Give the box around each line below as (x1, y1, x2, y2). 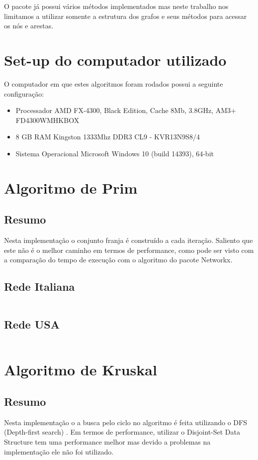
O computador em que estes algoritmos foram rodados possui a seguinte (4, 78, 223, 89)
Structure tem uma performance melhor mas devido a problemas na (4, 437, 211, 447)
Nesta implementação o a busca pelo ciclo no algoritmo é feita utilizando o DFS (4, 417, 247, 427)
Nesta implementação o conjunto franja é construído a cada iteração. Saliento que (4, 235, 253, 245)
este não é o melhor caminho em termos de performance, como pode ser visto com (4, 244, 254, 255)
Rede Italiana (4, 279, 75, 294)
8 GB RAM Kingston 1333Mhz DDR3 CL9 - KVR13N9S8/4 (15, 131, 200, 142)
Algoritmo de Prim (4, 177, 138, 198)
